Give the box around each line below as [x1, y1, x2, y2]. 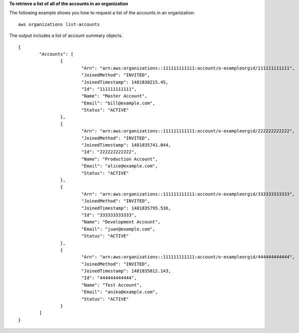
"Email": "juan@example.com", [81, 226, 155, 232]
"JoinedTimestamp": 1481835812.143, [81, 268, 171, 274]
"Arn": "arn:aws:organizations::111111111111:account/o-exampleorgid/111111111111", [81, 65, 295, 71]
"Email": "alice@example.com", [81, 163, 158, 169]
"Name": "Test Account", [81, 282, 142, 287]
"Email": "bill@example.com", [81, 100, 155, 106]
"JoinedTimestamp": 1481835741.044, [81, 142, 171, 148]
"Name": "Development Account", [81, 219, 161, 225]
